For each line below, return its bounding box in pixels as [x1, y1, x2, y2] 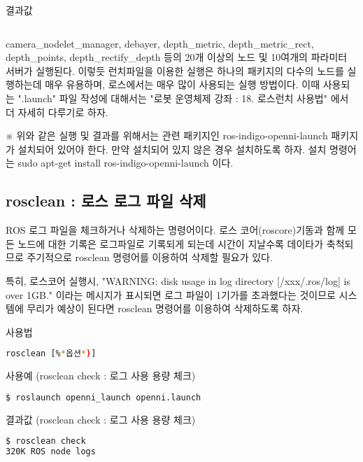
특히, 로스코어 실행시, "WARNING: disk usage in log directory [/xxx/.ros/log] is [6, 273, 350, 288]
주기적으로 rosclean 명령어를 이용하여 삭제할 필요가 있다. [27, 250, 273, 265]
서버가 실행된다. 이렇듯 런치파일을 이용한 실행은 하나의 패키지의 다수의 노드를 [6, 63, 344, 78]
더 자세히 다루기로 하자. [6, 104, 108, 119]
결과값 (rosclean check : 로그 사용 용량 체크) [6, 412, 196, 426]
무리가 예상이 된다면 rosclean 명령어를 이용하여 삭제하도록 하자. [27, 301, 304, 316]
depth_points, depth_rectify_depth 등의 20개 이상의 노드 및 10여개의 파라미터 [6, 50, 348, 64]
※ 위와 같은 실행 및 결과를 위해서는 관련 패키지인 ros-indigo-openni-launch [6, 128, 328, 143]
